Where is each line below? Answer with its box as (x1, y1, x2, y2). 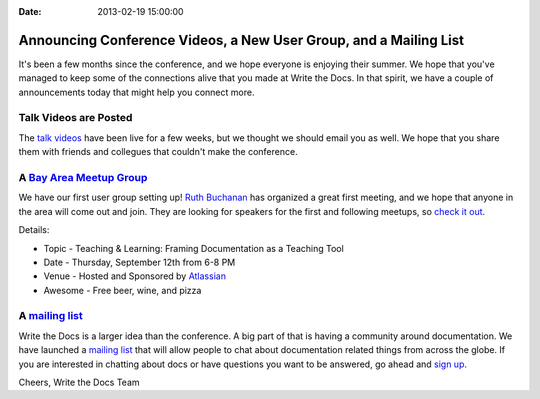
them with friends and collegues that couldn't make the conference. (18, 146, 299, 158)
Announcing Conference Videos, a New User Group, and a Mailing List (18, 31, 465, 49)
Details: (18, 224, 50, 236)
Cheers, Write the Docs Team (18, 376, 140, 389)
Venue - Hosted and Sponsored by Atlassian (43, 270, 227, 282)
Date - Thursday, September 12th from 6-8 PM (43, 256, 236, 268)
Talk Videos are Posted (18, 111, 133, 125)
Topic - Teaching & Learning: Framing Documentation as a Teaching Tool (43, 242, 344, 254)
